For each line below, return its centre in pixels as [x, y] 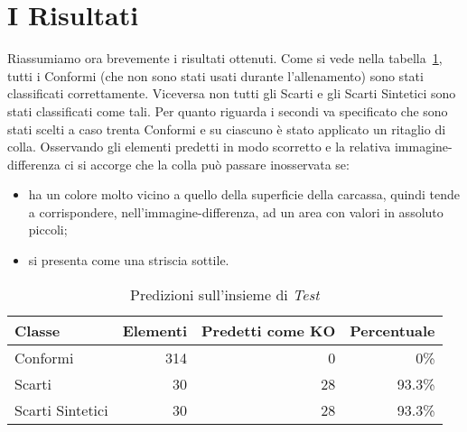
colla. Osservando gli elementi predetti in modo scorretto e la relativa [199, 147]
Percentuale [392, 330]
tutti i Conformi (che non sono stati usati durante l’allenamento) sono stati [215, 75]
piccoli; [48, 230]
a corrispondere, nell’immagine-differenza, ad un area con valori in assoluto [236, 211]
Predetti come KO [269, 330]
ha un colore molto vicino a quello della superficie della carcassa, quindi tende [244, 194]
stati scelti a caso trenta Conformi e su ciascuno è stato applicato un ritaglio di [227, 129]
